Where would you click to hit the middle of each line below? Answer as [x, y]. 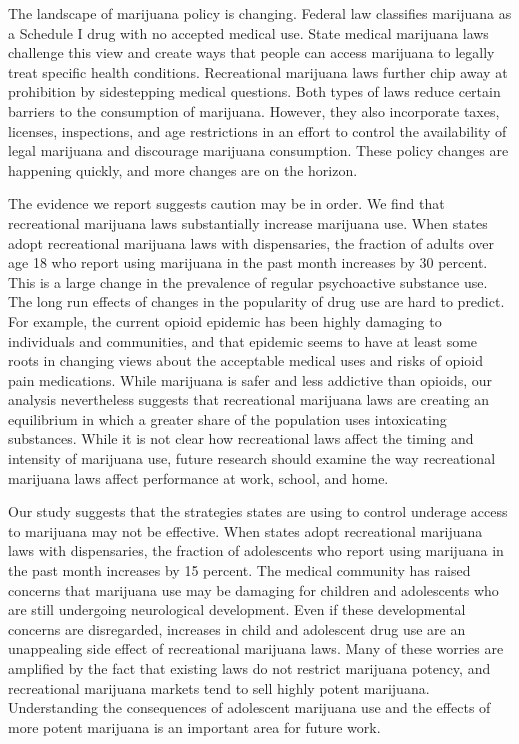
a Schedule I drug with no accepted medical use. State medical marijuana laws [248, 32]
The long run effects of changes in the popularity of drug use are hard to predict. [256, 301]
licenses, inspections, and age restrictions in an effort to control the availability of [257, 130]
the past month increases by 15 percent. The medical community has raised [239, 570]
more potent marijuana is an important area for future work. [194, 726]
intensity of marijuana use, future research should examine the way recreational [252, 458]
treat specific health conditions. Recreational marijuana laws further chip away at [258, 71]
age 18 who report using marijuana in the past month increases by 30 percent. [248, 262]
